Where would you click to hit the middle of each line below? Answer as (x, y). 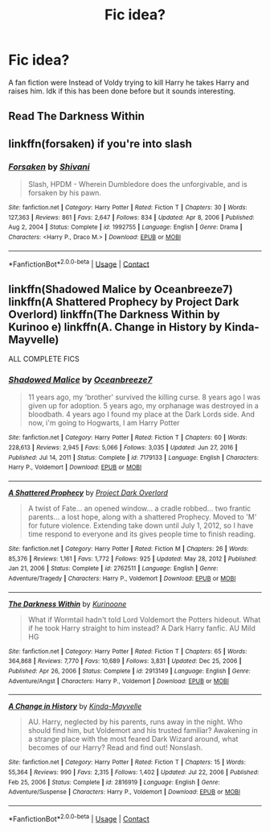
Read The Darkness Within (76, 116)
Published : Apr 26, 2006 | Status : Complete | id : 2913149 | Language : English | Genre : (129, 671)
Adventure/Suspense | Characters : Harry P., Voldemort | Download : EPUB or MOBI (125, 792)
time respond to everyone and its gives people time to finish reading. (141, 534)
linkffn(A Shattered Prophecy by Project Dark (124, 302)
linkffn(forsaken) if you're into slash (100, 144)
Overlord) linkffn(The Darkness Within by (114, 315)
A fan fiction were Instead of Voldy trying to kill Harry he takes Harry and (129, 82)
